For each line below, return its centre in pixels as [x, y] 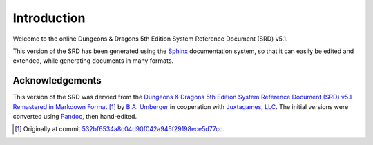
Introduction [49, 18]
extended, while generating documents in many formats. [93, 61]
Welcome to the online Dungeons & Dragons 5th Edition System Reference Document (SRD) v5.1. [150, 39]
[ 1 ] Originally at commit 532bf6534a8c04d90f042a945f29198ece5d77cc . [119, 129]
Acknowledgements [57, 80]
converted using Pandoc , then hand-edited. [75, 117]
